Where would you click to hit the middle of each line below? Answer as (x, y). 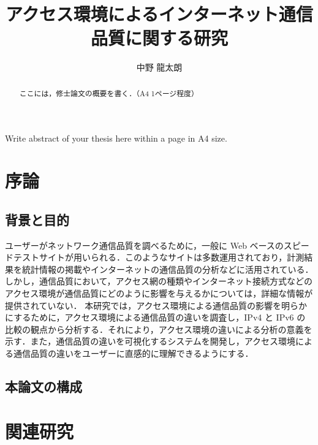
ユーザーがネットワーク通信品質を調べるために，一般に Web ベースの (144, 245)
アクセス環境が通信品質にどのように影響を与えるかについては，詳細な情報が (159, 293)
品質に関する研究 (159, 38)
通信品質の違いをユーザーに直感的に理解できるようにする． (133, 353)
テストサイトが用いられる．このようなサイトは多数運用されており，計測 (159, 257)
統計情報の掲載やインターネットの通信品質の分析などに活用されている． (168, 269)
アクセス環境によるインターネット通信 (159, 14)
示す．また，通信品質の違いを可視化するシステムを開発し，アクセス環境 (150, 341)
